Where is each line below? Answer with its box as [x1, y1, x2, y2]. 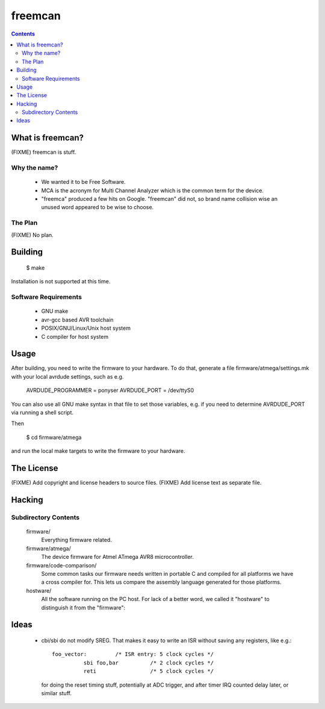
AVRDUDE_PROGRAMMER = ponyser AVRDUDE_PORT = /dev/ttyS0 [26, 386, 194, 394]
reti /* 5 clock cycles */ [83, 668, 214, 675]
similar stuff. [41, 689, 72, 696]
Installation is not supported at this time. [11, 278, 111, 285]
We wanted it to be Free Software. [41, 178, 126, 186]
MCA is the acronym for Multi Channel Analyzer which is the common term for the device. [41, 187, 264, 194]
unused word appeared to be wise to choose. [41, 204, 154, 211]
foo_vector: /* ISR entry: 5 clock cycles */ [52, 651, 214, 658]
